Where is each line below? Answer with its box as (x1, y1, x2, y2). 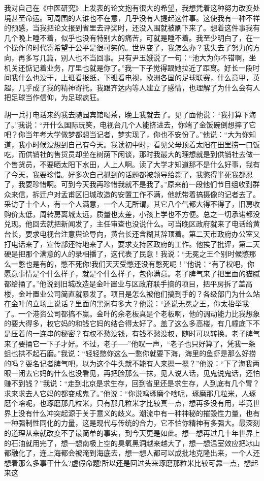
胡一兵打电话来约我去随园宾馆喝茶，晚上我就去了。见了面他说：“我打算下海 (4, 109, 256, 119)
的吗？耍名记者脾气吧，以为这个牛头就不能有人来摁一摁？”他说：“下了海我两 (4, 358, 260, 368)
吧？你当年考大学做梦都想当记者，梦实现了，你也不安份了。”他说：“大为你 (4, 129, 249, 140)
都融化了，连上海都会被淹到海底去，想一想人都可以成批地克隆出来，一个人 (4, 447, 253, 458)
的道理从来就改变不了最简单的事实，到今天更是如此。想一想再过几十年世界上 (4, 427, 260, 438)
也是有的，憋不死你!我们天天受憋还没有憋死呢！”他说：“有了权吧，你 (25, 258, 255, 269)
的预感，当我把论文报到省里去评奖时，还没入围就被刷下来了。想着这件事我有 (4, 22, 260, 33)
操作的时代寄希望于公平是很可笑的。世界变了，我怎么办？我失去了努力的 (11, 42, 253, 53)
